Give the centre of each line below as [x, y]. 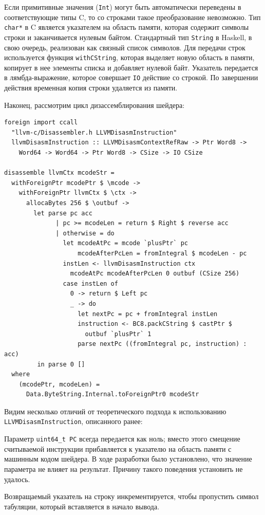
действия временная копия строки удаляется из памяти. [91, 88]
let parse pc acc [63, 213]
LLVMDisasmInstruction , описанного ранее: [73, 421]
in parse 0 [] [61, 364]
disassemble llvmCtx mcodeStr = [59, 173]
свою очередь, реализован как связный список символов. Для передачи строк [125, 47]
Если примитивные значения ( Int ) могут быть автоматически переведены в [123, 7]
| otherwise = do [85, 233]
